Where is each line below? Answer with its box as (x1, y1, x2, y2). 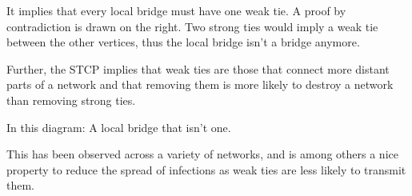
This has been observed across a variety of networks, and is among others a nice (6, 146, 398, 162)
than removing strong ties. (6, 91, 136, 108)
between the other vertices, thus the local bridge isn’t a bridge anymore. (6, 34, 360, 50)
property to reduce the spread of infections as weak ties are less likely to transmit (6, 161, 406, 178)
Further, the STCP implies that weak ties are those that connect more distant (6, 60, 390, 77)
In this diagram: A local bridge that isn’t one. (6, 118, 231, 135)
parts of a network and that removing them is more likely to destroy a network (6, 76, 394, 93)
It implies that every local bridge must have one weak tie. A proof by (6, 2, 346, 18)
